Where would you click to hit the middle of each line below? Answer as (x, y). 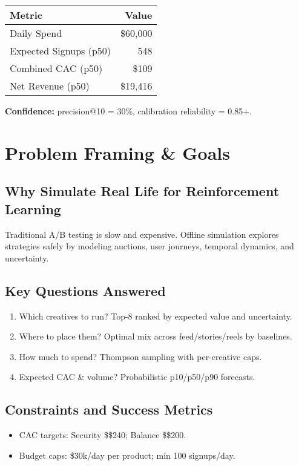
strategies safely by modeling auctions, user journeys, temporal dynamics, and (149, 246)
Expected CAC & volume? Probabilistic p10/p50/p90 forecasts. (137, 377)
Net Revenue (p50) (50, 86)
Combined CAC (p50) (56, 68)
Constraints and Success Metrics (109, 409)
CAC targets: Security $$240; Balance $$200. (103, 435)
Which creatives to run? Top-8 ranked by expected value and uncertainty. (156, 316)
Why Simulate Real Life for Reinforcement (142, 191)
